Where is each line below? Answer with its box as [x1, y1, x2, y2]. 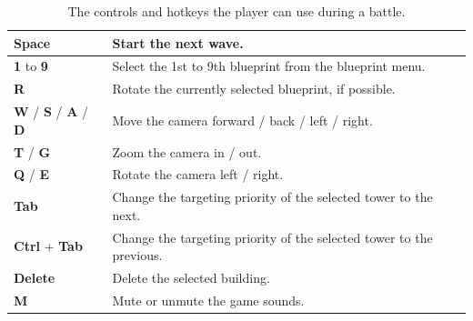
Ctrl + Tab [14, 236, 83, 256]
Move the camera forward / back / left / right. [112, 110, 373, 129]
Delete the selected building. [112, 268, 270, 287]
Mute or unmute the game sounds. [112, 290, 305, 309]
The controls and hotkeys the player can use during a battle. [67, 2, 406, 20]
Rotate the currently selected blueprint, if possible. [112, 79, 396, 98]
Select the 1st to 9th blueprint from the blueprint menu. [112, 56, 426, 75]
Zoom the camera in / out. [112, 142, 262, 161]
